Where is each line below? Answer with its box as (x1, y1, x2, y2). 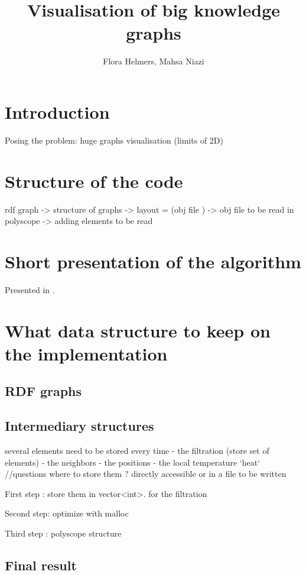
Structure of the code (5, 168, 183, 193)
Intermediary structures (5, 417, 154, 435)
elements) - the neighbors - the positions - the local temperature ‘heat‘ (5, 456, 261, 468)
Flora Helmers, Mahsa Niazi (103, 55, 204, 67)
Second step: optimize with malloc (5, 507, 129, 519)
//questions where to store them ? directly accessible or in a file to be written (5, 467, 287, 480)
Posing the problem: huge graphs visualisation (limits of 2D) (5, 134, 223, 146)
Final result (5, 555, 77, 574)
